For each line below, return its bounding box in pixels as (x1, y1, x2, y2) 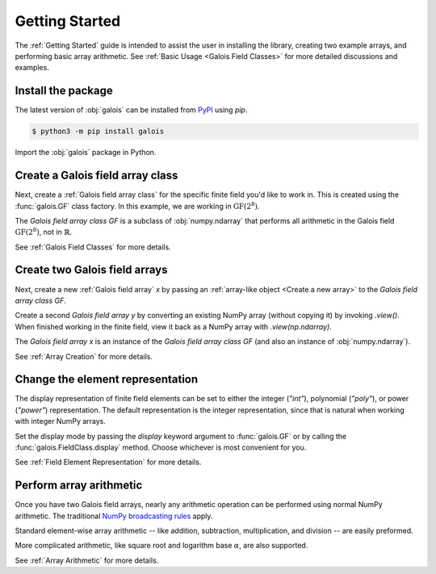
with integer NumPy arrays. (15, 417, 107, 426)
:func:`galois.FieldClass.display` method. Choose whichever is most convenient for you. (15, 442, 307, 452)
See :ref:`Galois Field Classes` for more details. (15, 242, 171, 252)
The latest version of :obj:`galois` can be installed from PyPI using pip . (15, 105, 248, 115)
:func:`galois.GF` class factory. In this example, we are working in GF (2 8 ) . (15, 200, 260, 211)
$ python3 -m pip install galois (31, 127, 165, 136)
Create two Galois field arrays (15, 263, 168, 277)
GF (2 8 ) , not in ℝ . (15, 226, 73, 237)
